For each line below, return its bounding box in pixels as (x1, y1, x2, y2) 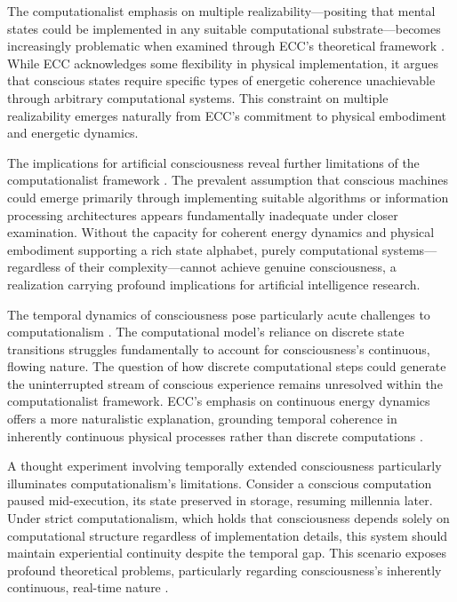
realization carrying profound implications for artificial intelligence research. (7, 274, 421, 293)
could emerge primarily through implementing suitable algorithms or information (7, 187, 449, 206)
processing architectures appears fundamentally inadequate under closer (7, 205, 398, 224)
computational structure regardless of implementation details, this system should (7, 526, 448, 544)
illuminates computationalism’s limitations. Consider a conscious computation (7, 473, 432, 492)
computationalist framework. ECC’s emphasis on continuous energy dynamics (7, 392, 430, 410)
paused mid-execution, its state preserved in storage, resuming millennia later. (7, 491, 433, 510)
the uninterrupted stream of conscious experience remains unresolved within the (7, 374, 443, 392)
